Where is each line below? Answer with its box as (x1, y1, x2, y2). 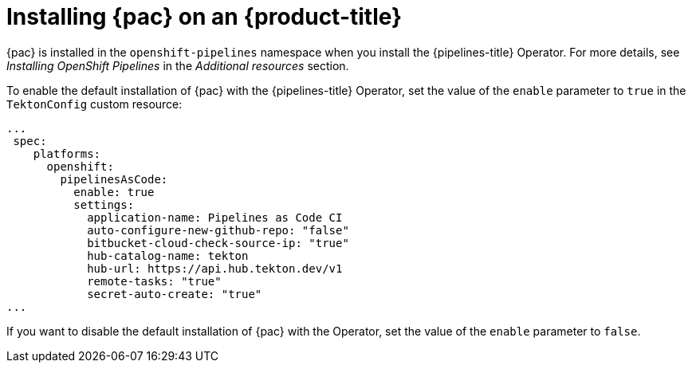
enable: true (73, 185, 155, 198)
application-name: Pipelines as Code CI (87, 210, 343, 224)
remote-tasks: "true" (87, 274, 222, 288)
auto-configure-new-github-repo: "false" (87, 223, 349, 237)
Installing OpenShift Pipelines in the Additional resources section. (6, 58, 349, 73)
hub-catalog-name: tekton (87, 249, 249, 262)
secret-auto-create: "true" (87, 287, 262, 300)
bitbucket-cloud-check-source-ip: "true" (87, 236, 349, 249)
